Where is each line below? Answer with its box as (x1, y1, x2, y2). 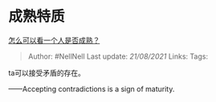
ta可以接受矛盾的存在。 (8, 67, 86, 77)
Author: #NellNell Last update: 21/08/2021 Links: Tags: (27, 51, 209, 61)
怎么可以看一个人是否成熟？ (8, 35, 100, 45)
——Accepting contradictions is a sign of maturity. (8, 84, 175, 93)
